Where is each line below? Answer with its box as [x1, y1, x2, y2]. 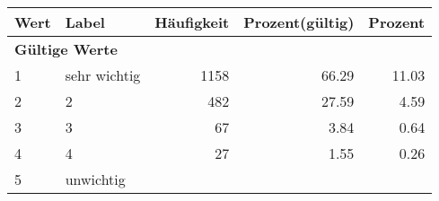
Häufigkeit [154, 12, 230, 32]
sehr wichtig [65, 65, 141, 85]
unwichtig [65, 169, 126, 189]
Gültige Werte [14, 39, 118, 59]
